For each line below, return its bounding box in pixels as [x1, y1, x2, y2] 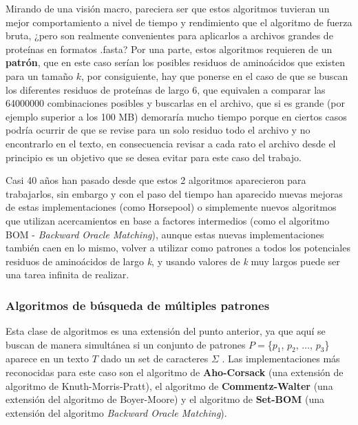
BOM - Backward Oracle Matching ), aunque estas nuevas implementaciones [6, 227, 324, 241]
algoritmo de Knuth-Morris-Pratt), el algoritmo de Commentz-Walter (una [6, 378, 333, 393]
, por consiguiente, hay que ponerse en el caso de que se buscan [81, 68, 348, 83]
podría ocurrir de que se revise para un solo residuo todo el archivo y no [6, 123, 310, 137]
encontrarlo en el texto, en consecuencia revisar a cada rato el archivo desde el [6, 136, 336, 150]
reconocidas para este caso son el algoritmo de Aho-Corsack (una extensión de [6, 365, 344, 380]
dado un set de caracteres [101, 351, 209, 366]
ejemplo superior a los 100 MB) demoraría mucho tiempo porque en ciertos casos [6, 109, 347, 123]
